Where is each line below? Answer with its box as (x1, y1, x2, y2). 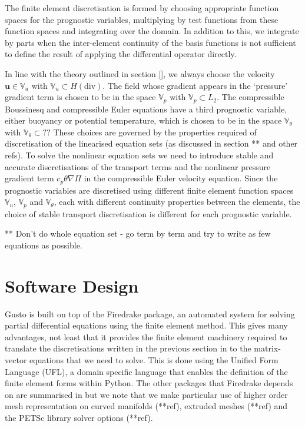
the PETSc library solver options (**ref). (5, 411, 153, 423)
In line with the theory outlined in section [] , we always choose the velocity (5, 67, 275, 79)
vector (5, 353, 27, 366)
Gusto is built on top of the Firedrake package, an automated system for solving (5, 307, 295, 320)
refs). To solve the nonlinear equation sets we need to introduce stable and (5, 148, 274, 161)
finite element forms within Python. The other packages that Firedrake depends (5, 377, 293, 389)
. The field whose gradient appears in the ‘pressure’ (102, 79, 288, 91)
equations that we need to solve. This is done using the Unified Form (29, 353, 279, 366)
